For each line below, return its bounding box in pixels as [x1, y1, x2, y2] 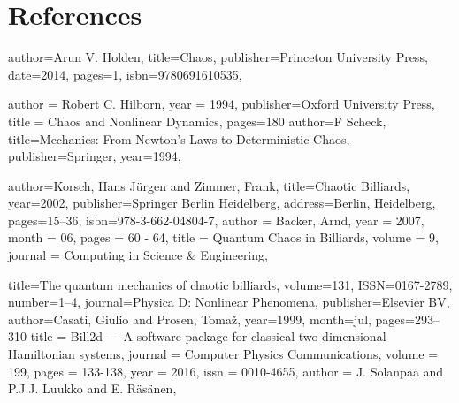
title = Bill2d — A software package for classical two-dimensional [30, 327, 386, 346]
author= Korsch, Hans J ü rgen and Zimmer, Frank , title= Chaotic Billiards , [8, 176, 410, 194]
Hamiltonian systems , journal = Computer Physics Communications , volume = [8, 345, 439, 363]
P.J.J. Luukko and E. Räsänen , [8, 379, 177, 398]
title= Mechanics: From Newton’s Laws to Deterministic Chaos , [8, 129, 350, 148]
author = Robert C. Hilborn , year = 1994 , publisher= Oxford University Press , [8, 95, 435, 113]
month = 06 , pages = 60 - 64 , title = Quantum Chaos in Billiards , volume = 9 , [8, 228, 440, 247]
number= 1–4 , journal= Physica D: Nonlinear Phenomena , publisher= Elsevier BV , [8, 293, 450, 311]
